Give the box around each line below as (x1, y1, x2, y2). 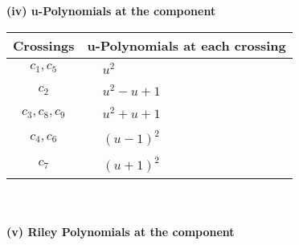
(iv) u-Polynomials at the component (6, 2, 216, 18)
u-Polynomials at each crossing (87, 35, 286, 55)
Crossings (13, 35, 75, 55)
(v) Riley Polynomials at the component (6, 223, 235, 239)
